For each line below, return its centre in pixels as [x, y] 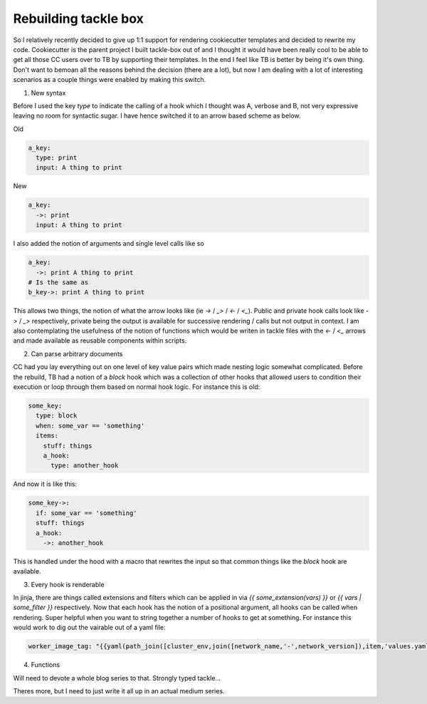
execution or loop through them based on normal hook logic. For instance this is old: [137, 387]
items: [47, 436]
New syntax [48, 93]
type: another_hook [85, 466]
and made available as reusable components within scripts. [100, 341]
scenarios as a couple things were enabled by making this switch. [110, 80]
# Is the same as [58, 282]
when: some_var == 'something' [90, 425]
